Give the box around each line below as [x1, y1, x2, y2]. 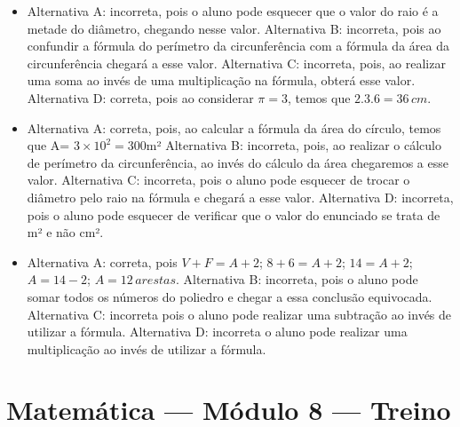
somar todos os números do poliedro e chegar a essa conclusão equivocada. [27, 287, 432, 305]
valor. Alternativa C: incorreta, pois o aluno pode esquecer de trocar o [27, 170, 410, 189]
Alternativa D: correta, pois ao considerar [27, 88, 254, 107]
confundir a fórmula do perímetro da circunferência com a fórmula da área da [27, 36, 449, 55]
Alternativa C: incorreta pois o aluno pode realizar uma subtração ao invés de [27, 304, 452, 323]
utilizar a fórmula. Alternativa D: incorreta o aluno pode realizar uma [27, 322, 408, 341]
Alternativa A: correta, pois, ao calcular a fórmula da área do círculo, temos [27, 118, 441, 137]
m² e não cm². [27, 223, 104, 241]
